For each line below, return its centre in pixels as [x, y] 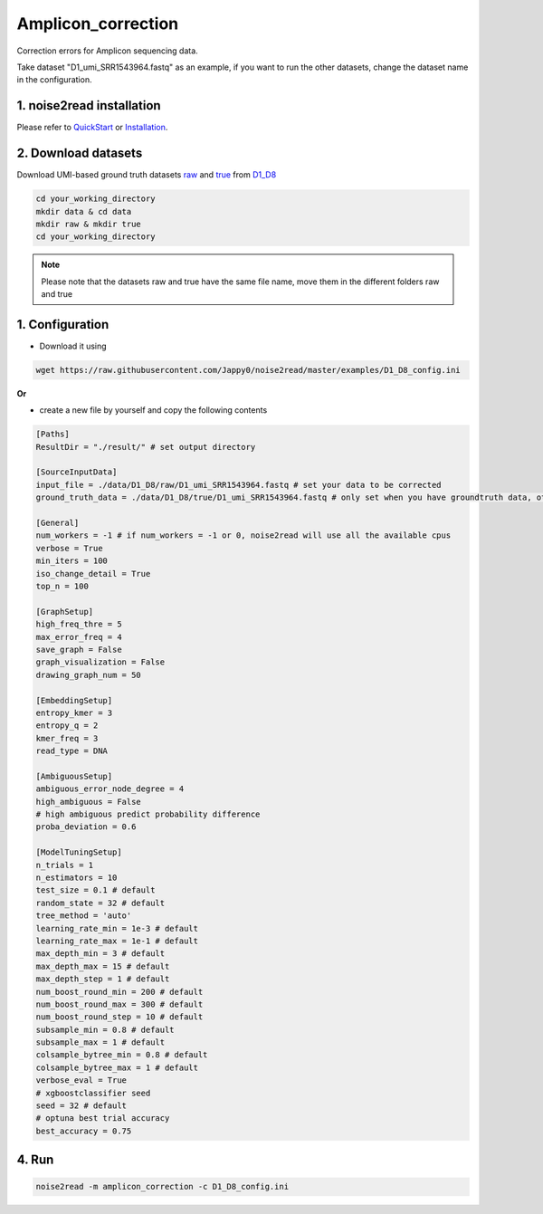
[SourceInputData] [76, 472]
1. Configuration [63, 325]
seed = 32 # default [81, 1106]
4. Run [35, 1160]
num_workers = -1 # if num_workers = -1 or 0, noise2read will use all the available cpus [243, 535]
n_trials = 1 [65, 865]
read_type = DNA [72, 751]
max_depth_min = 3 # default [100, 954]
